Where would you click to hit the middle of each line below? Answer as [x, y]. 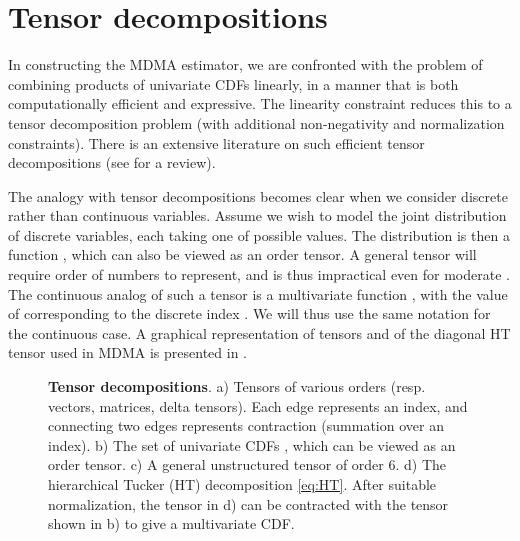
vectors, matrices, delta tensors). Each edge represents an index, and [258, 405]
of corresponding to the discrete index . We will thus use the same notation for [249, 313]
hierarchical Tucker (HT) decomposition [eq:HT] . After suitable [242, 484]
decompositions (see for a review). [112, 162]
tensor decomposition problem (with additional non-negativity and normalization [256, 122]
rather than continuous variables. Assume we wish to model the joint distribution [257, 215]
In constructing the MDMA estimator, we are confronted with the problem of [245, 64]
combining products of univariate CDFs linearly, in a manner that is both [233, 83]
